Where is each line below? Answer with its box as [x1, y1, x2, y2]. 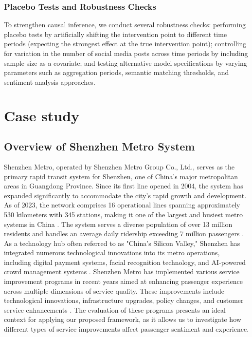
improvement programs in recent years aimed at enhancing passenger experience [4, 276, 243, 286]
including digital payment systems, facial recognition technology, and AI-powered [4, 257, 246, 267]
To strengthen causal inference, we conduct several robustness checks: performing [4, 19, 246, 30]
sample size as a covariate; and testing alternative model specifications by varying [4, 57, 247, 68]
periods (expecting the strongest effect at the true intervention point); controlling [4, 38, 247, 49]
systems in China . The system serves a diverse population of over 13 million [4, 219, 233, 229]
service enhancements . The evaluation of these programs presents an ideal [4, 304, 226, 315]
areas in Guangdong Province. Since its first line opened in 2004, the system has [4, 181, 243, 191]
